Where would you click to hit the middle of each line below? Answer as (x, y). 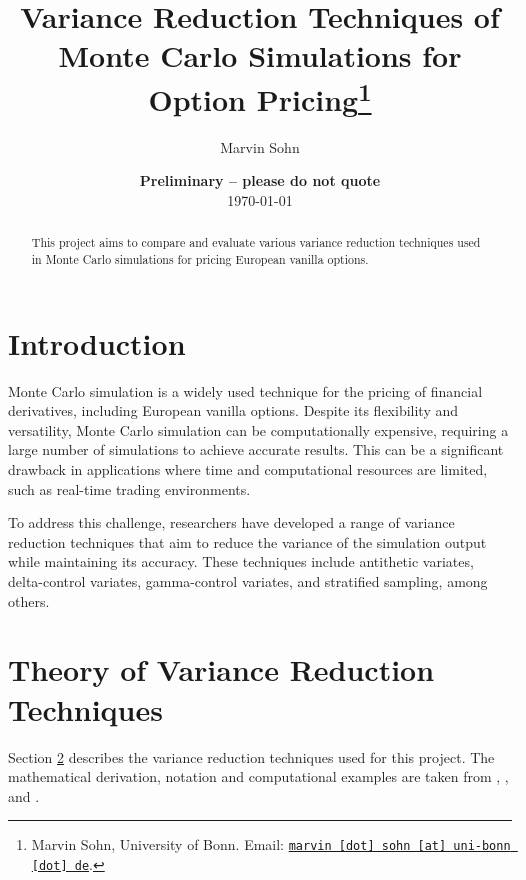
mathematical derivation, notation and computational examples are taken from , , (258, 776)
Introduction (97, 342)
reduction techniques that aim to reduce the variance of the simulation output (247, 541)
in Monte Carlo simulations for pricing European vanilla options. (200, 259)
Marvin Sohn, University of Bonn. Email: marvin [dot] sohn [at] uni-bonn (271, 844)
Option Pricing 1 (260, 96)
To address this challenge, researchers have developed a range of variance (231, 522)
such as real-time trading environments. (129, 488)
